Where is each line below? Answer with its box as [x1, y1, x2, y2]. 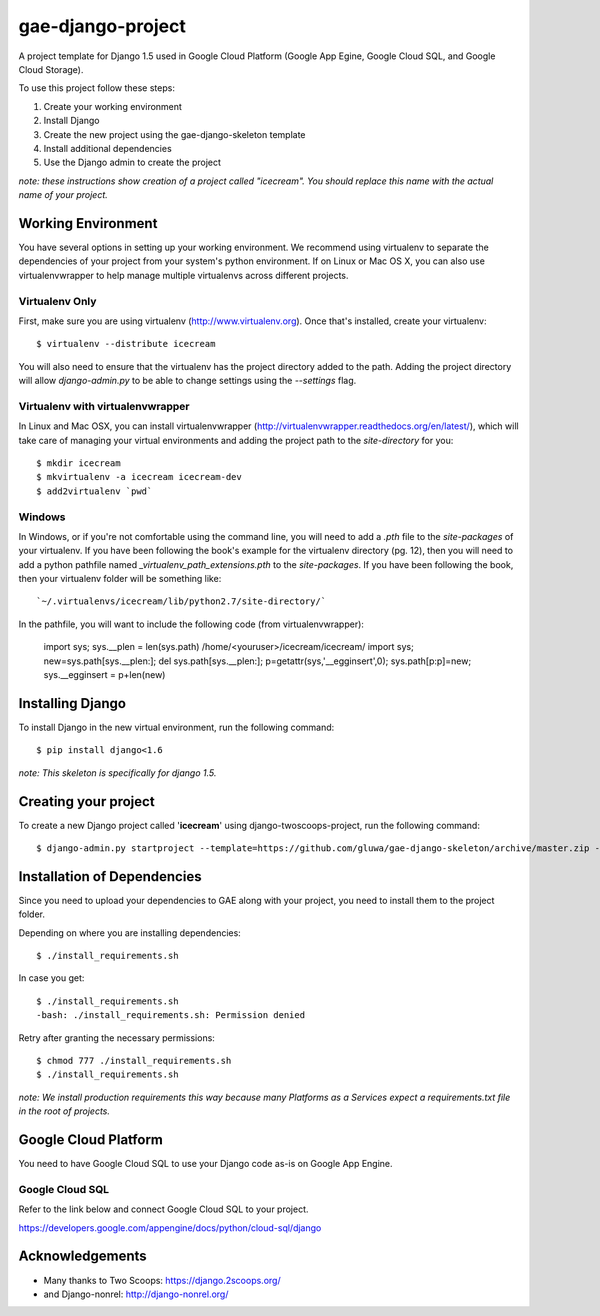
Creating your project [18, 793, 155, 810]
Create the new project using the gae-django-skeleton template [43, 128, 306, 140]
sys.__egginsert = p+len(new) [43, 669, 166, 681]
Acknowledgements [18, 1248, 147, 1265]
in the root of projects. [18, 1105, 110, 1117]
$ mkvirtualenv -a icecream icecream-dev [36, 471, 242, 483]
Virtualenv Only [18, 294, 97, 308]
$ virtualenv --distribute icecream [36, 338, 216, 350]
